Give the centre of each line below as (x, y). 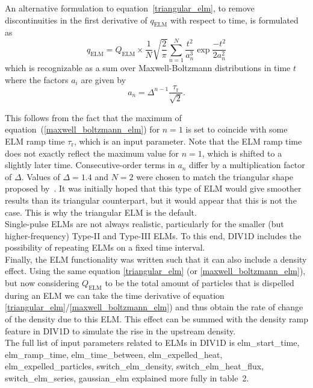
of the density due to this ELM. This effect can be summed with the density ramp (156, 319)
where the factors (37, 79)
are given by (104, 79)
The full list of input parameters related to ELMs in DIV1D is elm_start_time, (152, 343)
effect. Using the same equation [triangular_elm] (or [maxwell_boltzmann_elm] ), (155, 271)
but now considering (42, 283)
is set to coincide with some (237, 129)
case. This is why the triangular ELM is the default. (101, 212)
